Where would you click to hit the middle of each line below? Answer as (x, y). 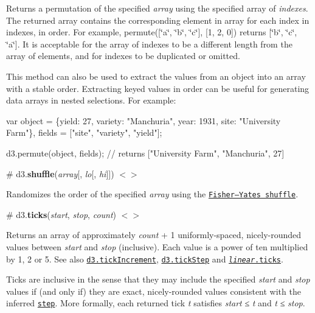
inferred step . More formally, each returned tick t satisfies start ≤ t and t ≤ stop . (156, 303)
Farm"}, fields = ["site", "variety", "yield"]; (84, 132)
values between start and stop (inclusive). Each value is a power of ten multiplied (157, 246)
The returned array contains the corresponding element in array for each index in (158, 20)
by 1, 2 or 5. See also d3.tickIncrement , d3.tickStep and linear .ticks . (145, 258)
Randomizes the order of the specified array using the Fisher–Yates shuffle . (152, 194)
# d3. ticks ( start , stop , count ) (61, 214)
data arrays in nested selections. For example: (91, 100)
